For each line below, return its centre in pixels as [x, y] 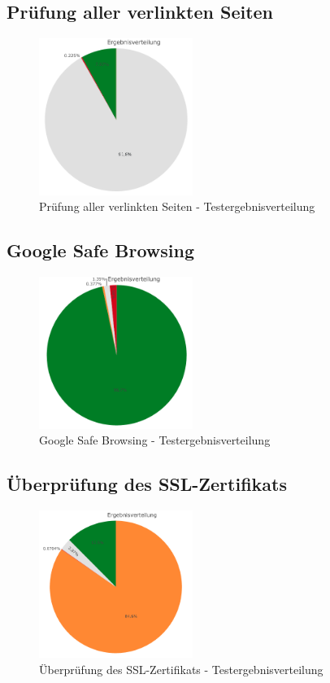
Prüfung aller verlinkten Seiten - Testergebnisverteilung [177, 206]
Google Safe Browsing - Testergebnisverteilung [155, 440]
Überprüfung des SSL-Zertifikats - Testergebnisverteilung [181, 669]
